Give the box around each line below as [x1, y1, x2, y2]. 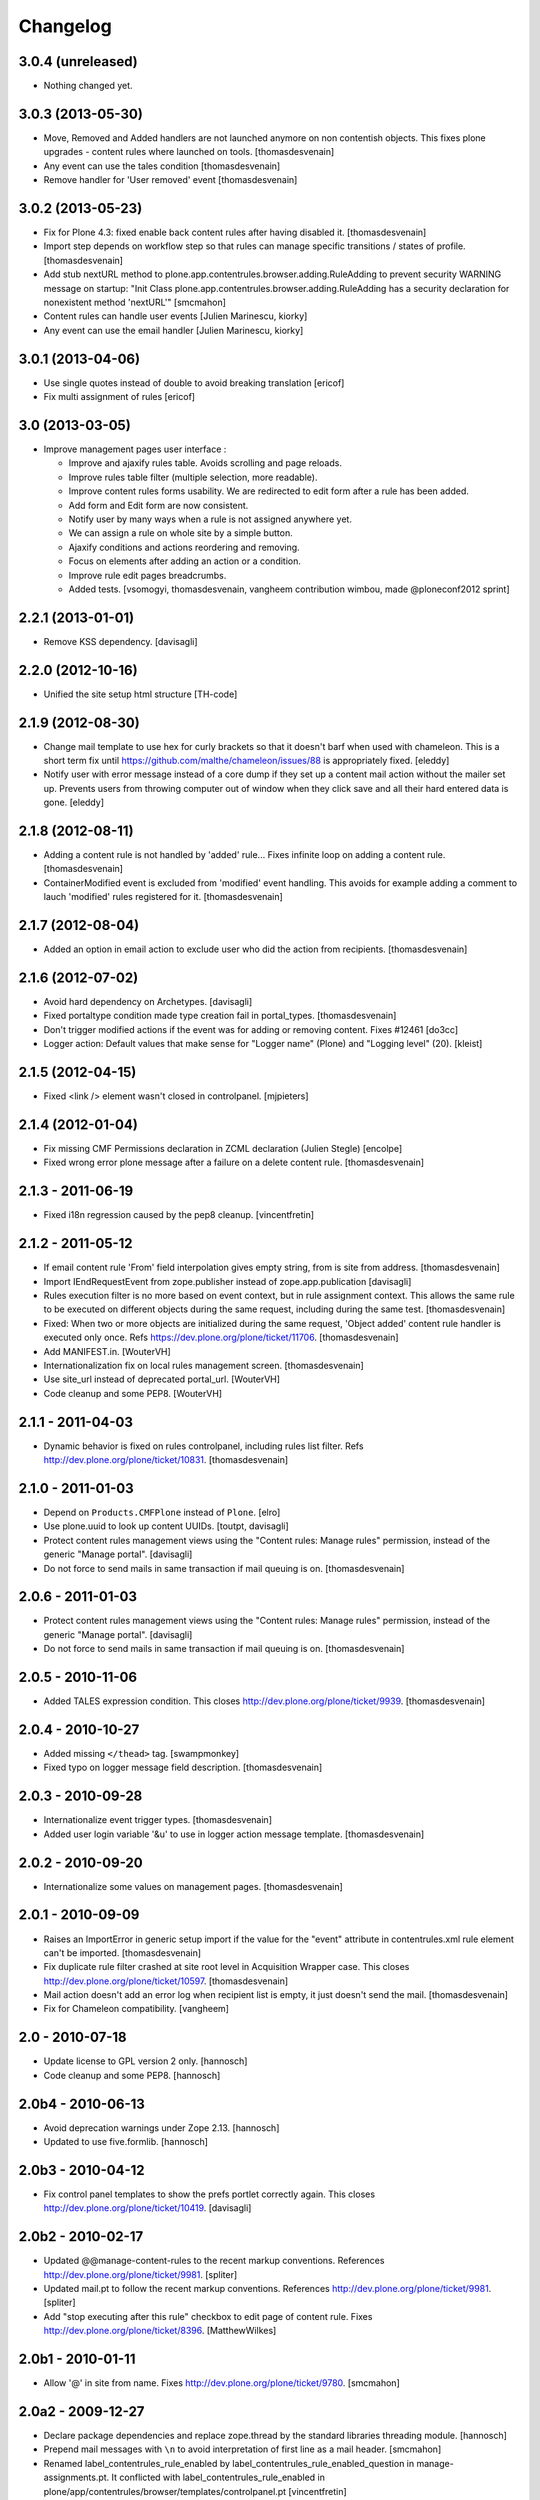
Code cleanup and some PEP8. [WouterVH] [43, 1387, 223, 1399]
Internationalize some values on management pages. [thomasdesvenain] [43, 1880, 344, 1892]
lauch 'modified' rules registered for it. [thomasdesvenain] [43, 891, 284, 903]
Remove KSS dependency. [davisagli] [43, 635, 199, 647]
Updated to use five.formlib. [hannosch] [43, 2136, 209, 2148]
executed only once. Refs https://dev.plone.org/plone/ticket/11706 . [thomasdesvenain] [43, 1331, 399, 1344]
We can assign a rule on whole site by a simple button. [68, 527, 294, 539]
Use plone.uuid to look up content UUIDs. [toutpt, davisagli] [43, 1520, 289, 1532]
